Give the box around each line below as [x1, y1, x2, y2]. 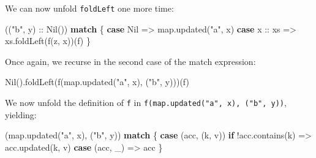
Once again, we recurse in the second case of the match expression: [5, 55, 256, 67]
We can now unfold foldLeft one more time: [5, 2, 174, 14]
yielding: [5, 108, 37, 121]
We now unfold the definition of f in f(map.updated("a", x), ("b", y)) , [5, 96, 287, 109]
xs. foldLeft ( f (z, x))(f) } [5, 34, 91, 47]
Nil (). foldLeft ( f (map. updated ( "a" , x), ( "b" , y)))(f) [5, 75, 189, 88]
